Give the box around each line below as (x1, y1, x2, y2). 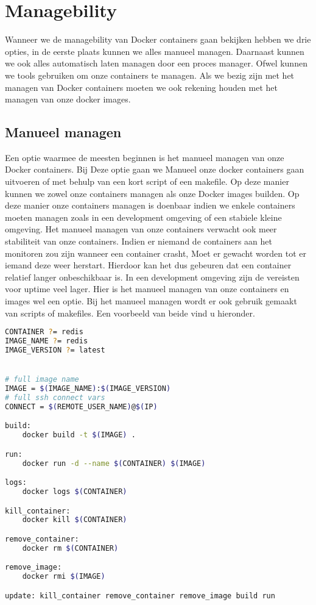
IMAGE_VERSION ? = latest (5, 345, 105, 354)
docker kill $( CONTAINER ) (22, 515, 127, 524)
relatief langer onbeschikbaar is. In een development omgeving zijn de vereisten (5, 270, 300, 283)
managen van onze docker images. (5, 93, 131, 106)
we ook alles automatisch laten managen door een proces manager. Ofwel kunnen (5, 57, 307, 70)
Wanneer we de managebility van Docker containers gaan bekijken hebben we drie (5, 33, 311, 46)
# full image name (5, 375, 79, 384)
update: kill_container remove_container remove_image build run (5, 591, 275, 600)
